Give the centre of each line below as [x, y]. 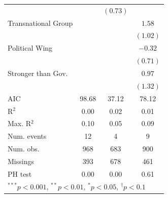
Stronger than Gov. [38, 73]
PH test [20, 173]
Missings [21, 161]
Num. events [27, 136]
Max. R [20, 123]
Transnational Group [40, 23]
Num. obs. [24, 149]
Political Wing [30, 48]
